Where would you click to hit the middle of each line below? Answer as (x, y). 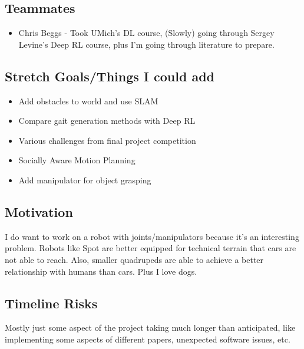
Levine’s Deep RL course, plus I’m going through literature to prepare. (146, 44)
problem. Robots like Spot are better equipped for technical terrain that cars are (151, 248)
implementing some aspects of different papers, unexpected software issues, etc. (148, 339)
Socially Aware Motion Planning (77, 160)
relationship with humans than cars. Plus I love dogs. (101, 271)
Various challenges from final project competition (107, 140)
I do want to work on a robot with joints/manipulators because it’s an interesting (152, 236)
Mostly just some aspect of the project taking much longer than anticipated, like (150, 327)
